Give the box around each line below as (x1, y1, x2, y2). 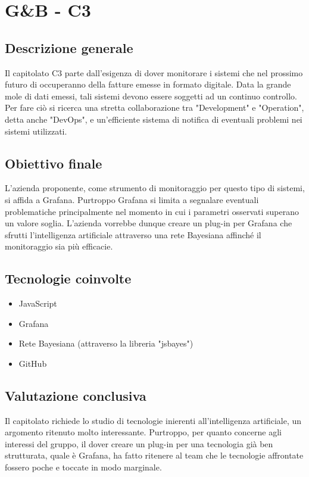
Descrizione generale (5, 38, 133, 57)
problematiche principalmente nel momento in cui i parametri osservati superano (5, 205, 299, 217)
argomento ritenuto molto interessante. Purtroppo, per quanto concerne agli (5, 426, 282, 438)
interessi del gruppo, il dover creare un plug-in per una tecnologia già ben (5, 437, 273, 450)
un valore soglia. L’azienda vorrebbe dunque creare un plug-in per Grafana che (5, 217, 292, 229)
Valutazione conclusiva (5, 386, 146, 404)
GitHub (18, 357, 47, 369)
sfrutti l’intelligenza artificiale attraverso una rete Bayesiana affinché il (5, 228, 261, 241)
